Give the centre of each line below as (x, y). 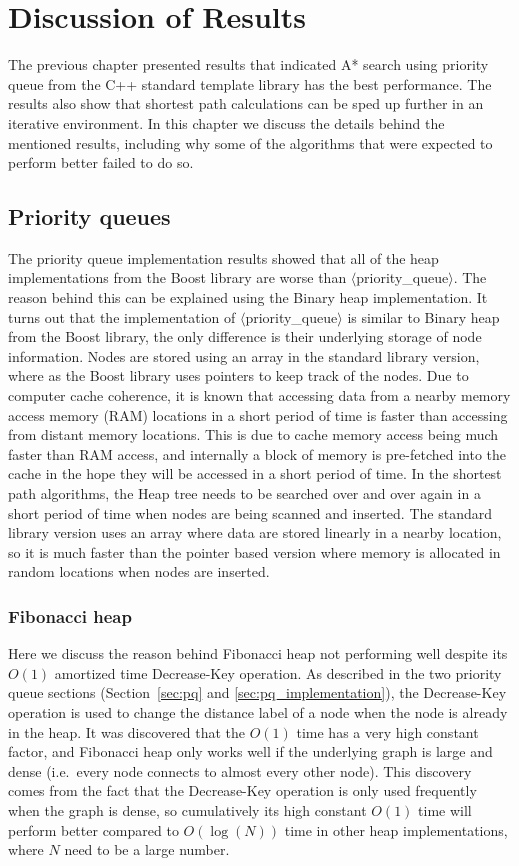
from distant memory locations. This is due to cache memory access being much (253, 434)
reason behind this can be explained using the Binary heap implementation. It (248, 297)
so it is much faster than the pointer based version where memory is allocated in (254, 551)
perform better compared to (93, 829)
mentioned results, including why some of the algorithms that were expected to (250, 142)
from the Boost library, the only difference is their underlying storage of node (245, 336)
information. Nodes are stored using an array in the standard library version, (244, 355)
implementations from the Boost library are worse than (177, 277)
